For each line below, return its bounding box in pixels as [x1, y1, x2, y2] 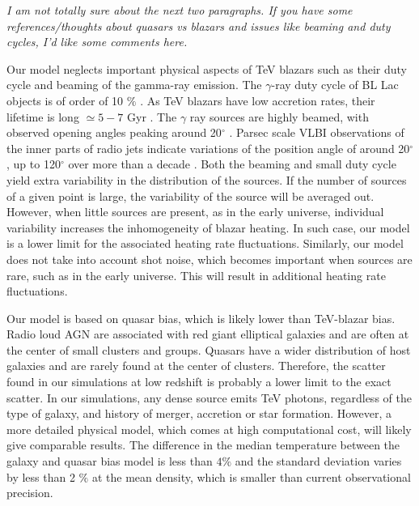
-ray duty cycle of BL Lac [271, 76, 399, 93]
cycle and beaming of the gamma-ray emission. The [6, 76, 262, 93]
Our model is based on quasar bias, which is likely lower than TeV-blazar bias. [6, 309, 396, 326]
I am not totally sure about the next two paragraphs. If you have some [6, 2, 353, 18]
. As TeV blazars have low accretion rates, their [140, 91, 375, 108]
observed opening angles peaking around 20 [6, 124, 222, 141]
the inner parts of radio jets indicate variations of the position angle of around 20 [6, 139, 410, 156]
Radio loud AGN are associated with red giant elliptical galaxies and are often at [6, 325, 409, 342]
